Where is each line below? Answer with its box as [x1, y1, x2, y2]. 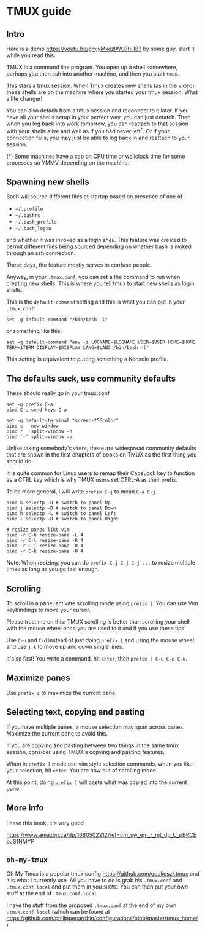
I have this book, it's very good [6, 819, 84, 826]
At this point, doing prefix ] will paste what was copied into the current [6, 779, 188, 786]
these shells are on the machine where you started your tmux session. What [6, 88, 198, 96]
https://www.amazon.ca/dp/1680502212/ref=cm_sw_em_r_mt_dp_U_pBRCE [6, 831, 197, 838]
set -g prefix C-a [6, 401, 53, 408]
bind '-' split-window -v [6, 434, 72, 440]
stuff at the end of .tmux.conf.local [6, 890, 97, 897]
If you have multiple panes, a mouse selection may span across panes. [6, 723, 185, 731]
